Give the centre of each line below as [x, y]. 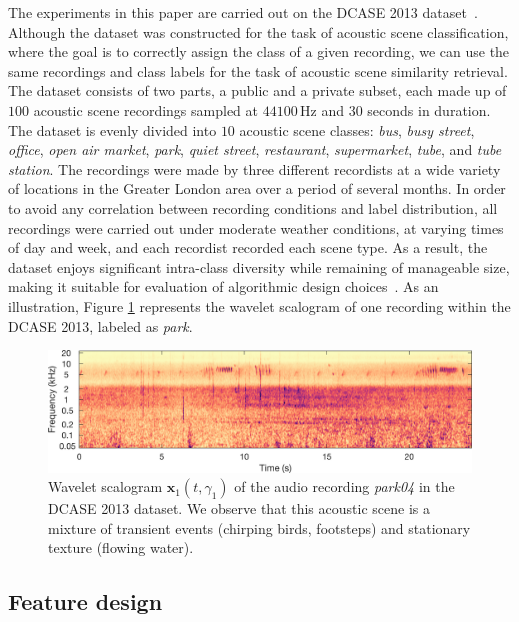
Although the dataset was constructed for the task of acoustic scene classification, [258, 31]
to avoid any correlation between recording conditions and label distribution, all [253, 207]
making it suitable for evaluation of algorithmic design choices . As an [223, 286]
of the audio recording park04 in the [344, 486]
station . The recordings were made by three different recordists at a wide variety [254, 168]
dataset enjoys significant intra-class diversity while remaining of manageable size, [259, 266]
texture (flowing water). [121, 547]
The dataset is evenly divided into [112, 129]
